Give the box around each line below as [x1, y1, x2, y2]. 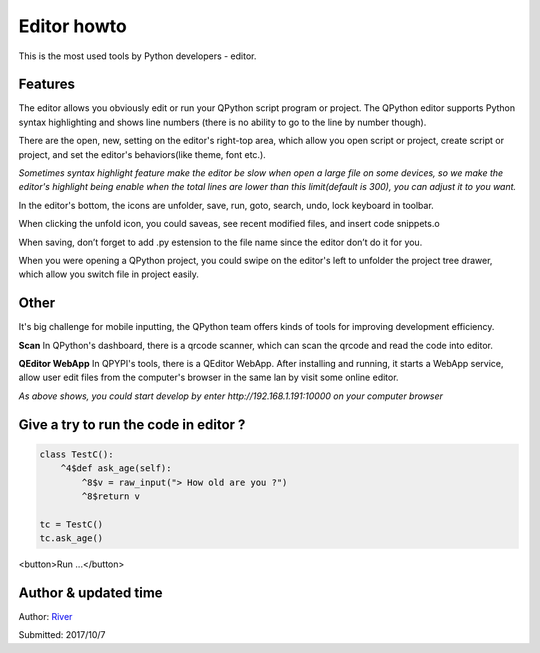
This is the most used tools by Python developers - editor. [18, 50, 257, 62]
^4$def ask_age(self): [60, 463, 172, 474]
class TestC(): [39, 448, 114, 460]
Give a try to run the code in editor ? [18, 416, 246, 433]
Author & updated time [18, 584, 164, 601]
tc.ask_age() [39, 533, 104, 544]
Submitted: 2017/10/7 [18, 629, 106, 641]
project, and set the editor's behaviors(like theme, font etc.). [18, 148, 267, 160]
